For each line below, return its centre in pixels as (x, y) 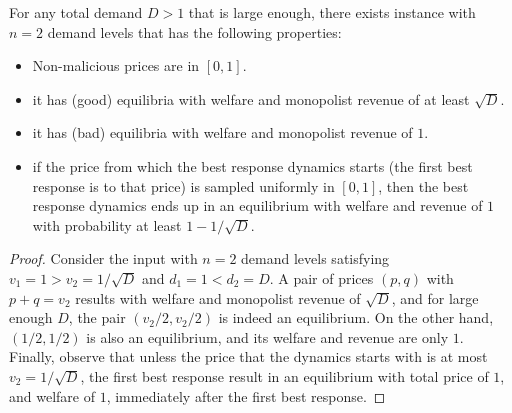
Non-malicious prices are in (116, 65)
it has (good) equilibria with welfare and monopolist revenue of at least (251, 98)
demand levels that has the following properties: (194, 31)
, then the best (423, 185)
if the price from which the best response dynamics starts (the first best (252, 165)
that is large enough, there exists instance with (332, 12)
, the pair (97, 317)
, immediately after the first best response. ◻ (246, 395)
